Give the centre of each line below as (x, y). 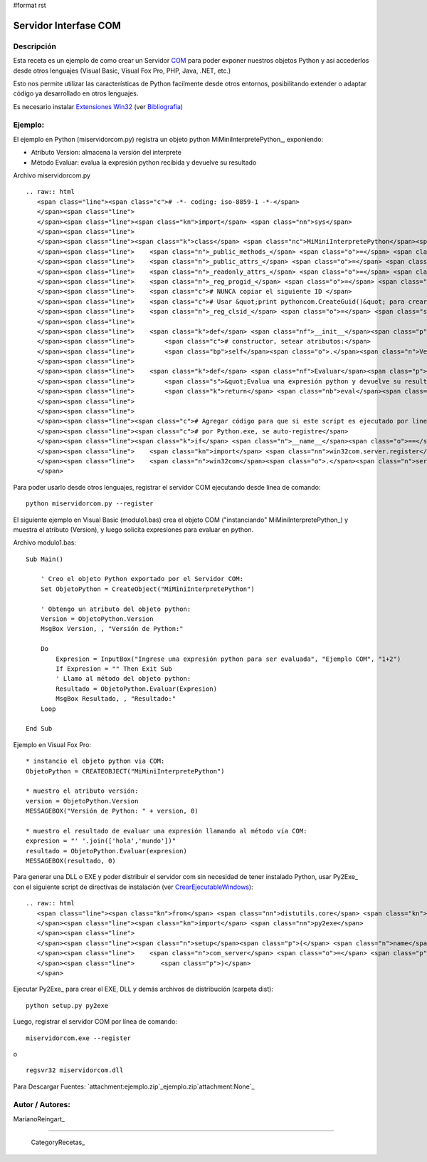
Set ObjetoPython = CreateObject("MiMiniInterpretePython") (148, 589)
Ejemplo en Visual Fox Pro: (52, 744)
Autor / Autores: (42, 1105)
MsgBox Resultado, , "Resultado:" (116, 699)
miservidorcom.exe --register (79, 1038)
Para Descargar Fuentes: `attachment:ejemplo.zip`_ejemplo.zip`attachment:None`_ (134, 1086)
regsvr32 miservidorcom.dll (75, 1070)
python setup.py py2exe (67, 1006)
